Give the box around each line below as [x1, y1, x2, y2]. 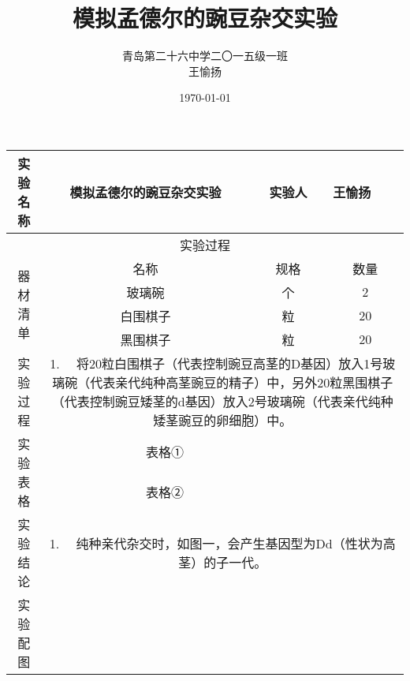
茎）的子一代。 [178, 552, 267, 571]
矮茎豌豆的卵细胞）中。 [153, 410, 293, 429]
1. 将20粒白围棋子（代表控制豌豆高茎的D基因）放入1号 [50, 354, 383, 372]
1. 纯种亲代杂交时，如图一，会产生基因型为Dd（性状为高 [49, 533, 396, 552]
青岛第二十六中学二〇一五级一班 [122, 47, 288, 64]
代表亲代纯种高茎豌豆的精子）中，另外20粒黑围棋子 [90, 372, 393, 391]
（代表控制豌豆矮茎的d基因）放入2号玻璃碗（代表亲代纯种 [51, 391, 393, 410]
